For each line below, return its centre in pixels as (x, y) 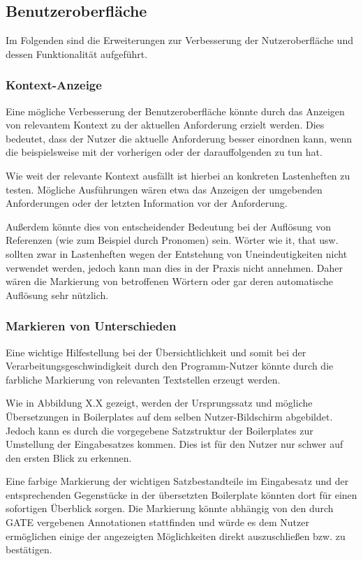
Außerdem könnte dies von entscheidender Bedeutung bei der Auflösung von (169, 226)
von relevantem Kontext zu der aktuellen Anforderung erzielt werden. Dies (165, 125)
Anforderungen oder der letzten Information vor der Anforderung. (147, 203)
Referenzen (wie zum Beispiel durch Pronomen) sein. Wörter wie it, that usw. (172, 240)
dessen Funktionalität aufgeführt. (77, 53)
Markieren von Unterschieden (91, 326)
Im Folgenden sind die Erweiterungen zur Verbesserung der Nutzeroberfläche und (179, 40)
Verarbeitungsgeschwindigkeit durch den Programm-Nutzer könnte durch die (170, 366)
